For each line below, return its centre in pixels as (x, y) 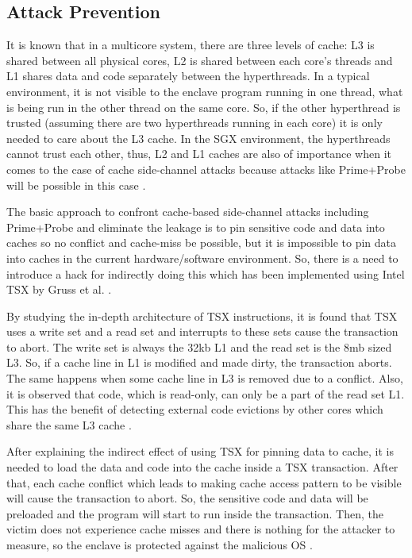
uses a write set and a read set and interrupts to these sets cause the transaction (202, 331)
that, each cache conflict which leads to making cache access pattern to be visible (204, 482)
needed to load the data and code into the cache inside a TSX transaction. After (202, 467)
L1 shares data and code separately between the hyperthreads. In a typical (188, 76)
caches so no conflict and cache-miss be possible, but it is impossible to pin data (202, 242)
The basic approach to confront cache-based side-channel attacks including (188, 212)
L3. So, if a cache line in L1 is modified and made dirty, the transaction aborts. (199, 362)
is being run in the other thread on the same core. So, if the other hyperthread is (204, 107)
